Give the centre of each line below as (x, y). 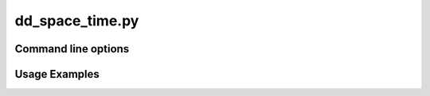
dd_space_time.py (77, 21)
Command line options (72, 49)
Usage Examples (57, 74)
